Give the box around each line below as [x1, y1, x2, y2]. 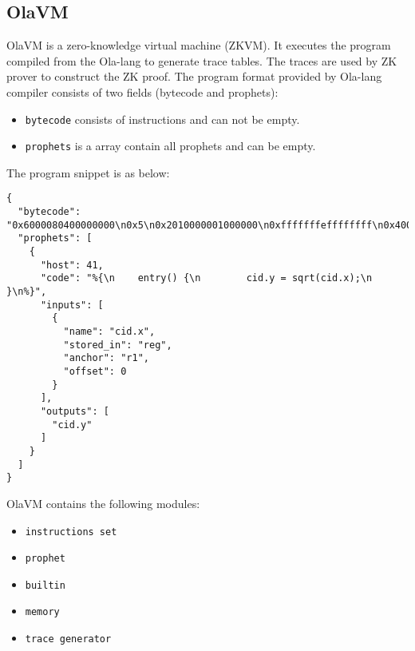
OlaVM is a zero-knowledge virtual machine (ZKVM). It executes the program [6, 37, 391, 54]
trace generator [25, 633, 112, 645]
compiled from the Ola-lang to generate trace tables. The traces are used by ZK [6, 52, 397, 69]
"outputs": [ [40, 405, 109, 417]
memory [25, 606, 60, 618]
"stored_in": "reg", [63, 339, 172, 351]
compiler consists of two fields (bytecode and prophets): [6, 83, 279, 100]
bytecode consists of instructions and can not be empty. [25, 110, 300, 127]
